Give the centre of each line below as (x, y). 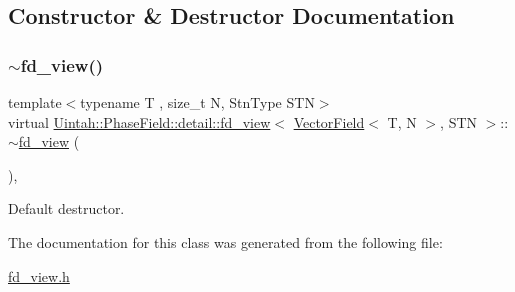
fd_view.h (39, 275)
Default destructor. (66, 208)
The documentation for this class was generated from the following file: (225, 241)
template (35, 102)
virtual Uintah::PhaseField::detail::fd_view (139, 121)
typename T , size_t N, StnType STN (197, 102)
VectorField (329, 121)
